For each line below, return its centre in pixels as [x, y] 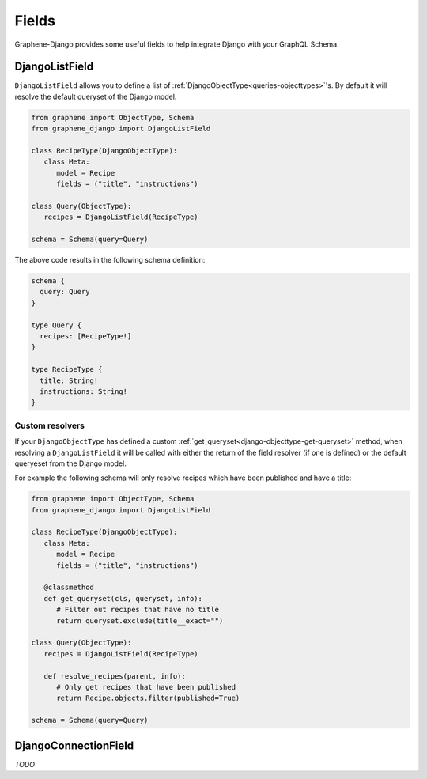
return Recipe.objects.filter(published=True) [148, 698]
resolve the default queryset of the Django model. [96, 96]
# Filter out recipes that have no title [138, 610]
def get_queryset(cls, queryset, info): [123, 598]
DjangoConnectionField [74, 745]
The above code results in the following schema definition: [110, 260]
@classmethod [69, 588]
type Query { [57, 325]
